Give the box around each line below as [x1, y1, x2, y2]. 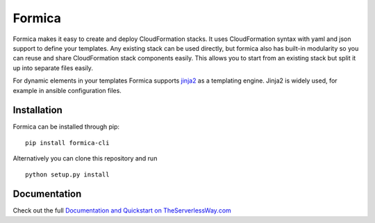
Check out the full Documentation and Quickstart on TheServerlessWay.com [12, 206, 232, 215]
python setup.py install [25, 170, 110, 179]
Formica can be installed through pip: [12, 122, 120, 131]
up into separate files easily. [12, 63, 94, 72]
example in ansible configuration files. [12, 86, 122, 94]
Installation [12, 104, 62, 116]
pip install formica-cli [25, 139, 110, 147]
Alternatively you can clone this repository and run [12, 154, 158, 163]
